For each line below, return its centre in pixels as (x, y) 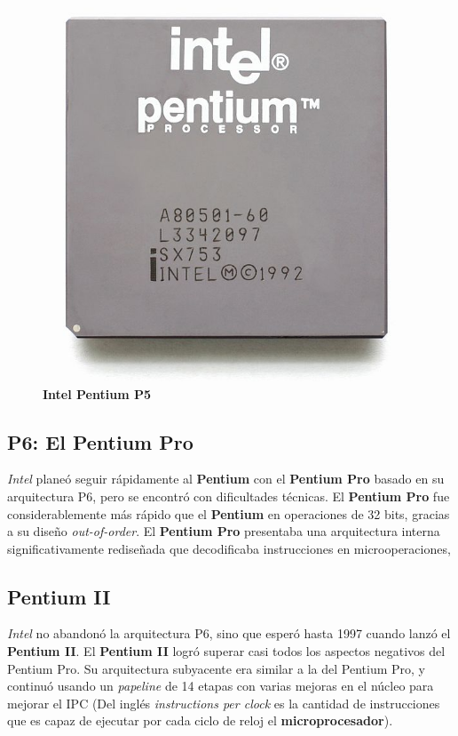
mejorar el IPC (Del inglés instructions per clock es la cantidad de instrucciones (224, 703)
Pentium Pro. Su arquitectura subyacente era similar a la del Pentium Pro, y (216, 668)
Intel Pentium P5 (97, 393)
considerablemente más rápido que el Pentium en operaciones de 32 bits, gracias (229, 513)
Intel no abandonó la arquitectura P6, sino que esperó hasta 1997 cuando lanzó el (229, 633)
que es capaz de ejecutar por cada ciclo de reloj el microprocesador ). (200, 720)
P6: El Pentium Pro (100, 441)
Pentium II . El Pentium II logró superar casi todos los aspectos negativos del (226, 651)
